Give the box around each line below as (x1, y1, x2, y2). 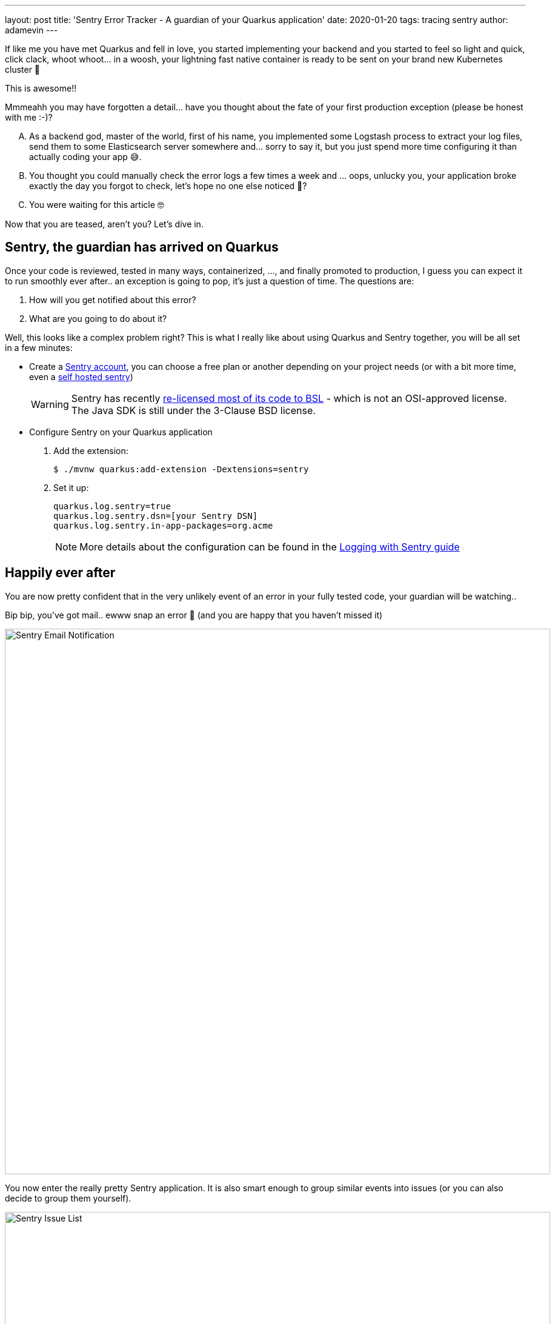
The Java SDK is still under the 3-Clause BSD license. (71, 404, 316, 416)
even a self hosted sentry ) (29, 371, 133, 382)
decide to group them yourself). (5, 1192, 131, 1203)
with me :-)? (5, 112, 53, 122)
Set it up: (53, 482, 89, 493)
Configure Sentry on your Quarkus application (29, 426, 213, 437)
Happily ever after (5, 565, 116, 581)
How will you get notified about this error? (29, 294, 196, 305)
